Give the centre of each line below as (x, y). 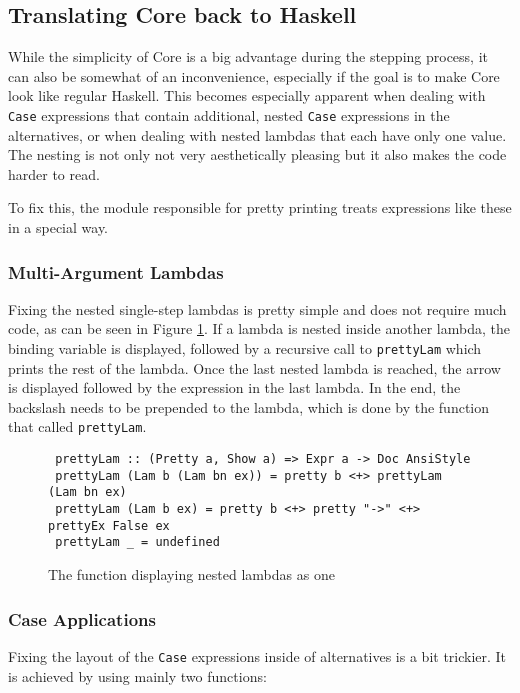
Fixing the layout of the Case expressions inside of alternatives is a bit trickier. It (257, 655)
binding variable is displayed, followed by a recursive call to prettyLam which (245, 348)
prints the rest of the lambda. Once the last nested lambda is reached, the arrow (254, 367)
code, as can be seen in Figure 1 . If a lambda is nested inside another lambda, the (259, 328)
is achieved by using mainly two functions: (137, 675)
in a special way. (58, 227)
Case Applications (82, 618)
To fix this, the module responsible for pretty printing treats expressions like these (260, 207)
